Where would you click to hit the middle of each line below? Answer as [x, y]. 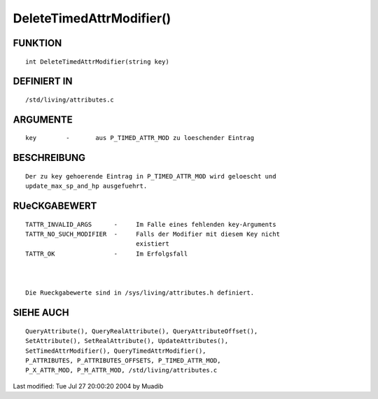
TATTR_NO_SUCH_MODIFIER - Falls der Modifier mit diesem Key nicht [153, 234]
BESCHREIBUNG [49, 158]
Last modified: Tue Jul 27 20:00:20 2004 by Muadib [88, 386]
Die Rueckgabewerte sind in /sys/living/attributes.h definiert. [140, 293]
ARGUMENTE [43, 119]
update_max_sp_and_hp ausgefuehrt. [86, 186]
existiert [152, 244]
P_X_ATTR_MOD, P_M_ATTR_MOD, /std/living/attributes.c [121, 370]
